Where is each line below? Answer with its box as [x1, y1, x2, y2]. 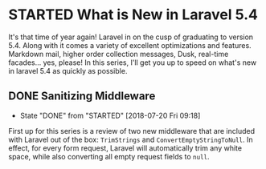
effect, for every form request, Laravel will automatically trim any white [8, 143, 243, 153]
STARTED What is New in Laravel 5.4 [8, 6, 259, 24]
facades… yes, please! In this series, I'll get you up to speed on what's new [8, 58, 257, 67]
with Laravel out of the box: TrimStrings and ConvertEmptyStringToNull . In [8, 135, 253, 144]
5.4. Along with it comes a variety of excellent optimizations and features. [8, 40, 252, 50]
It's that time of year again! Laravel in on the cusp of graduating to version [8, 32, 254, 42]
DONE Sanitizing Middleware [8, 90, 156, 103]
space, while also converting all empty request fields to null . [8, 151, 210, 161]
